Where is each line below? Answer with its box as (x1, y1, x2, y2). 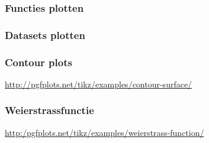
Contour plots (5, 54, 72, 69)
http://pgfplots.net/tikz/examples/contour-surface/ (5, 77, 192, 90)
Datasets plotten (5, 27, 85, 42)
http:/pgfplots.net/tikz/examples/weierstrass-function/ (5, 126, 204, 138)
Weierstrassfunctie (5, 103, 94, 118)
